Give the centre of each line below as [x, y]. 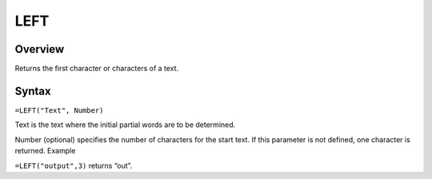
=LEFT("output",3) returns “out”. [74, 165]
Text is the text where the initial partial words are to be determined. [125, 125]
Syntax [33, 91]
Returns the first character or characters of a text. [97, 69]
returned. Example [45, 151]
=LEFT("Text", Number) [59, 110]
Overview [40, 49]
